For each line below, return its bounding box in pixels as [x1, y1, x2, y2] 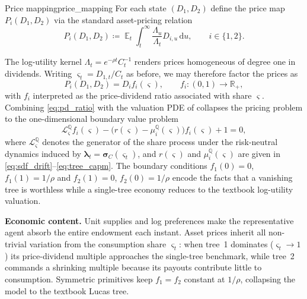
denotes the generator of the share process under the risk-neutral [42, 136, 278, 148]
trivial [5, 238, 27, 250]
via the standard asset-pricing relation [54, 13, 193, 26]
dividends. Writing [5, 67, 72, 80]
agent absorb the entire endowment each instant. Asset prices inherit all [5, 226, 266, 238]
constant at [184, 273, 225, 285]
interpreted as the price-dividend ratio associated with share [33, 89, 252, 101]
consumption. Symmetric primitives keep [5, 273, 153, 285]
